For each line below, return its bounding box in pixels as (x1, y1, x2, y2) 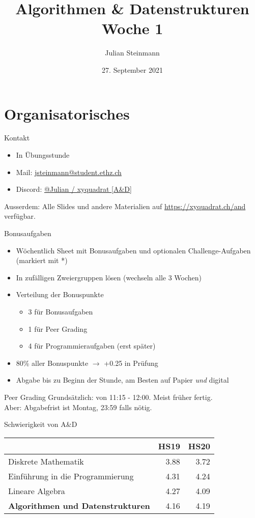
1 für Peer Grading (28, 323, 88, 334)
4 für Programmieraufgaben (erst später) (28, 340, 156, 351)
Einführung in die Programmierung (8, 470, 134, 482)
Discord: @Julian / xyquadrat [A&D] (16, 184, 132, 194)
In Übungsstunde (16, 150, 70, 160)
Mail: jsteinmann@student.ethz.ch (16, 166, 122, 177)
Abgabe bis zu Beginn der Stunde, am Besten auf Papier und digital (16, 375, 229, 385)
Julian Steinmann (105, 47, 160, 58)
